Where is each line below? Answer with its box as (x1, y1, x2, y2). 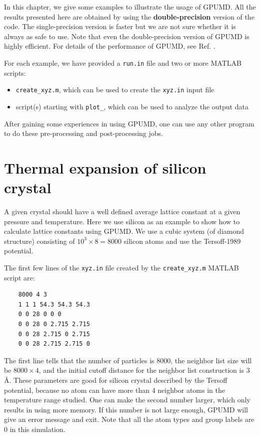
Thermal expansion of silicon (4, 157, 206, 178)
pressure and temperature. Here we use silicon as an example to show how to (4, 216, 240, 226)
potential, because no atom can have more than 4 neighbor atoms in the (4, 384, 225, 395)
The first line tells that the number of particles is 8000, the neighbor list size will (4, 355, 252, 365)
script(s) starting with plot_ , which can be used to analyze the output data (15, 101, 248, 111)
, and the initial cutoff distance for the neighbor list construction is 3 (38, 365, 250, 375)
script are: (4, 272, 35, 282)
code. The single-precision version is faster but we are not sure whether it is (4, 21, 236, 32)
